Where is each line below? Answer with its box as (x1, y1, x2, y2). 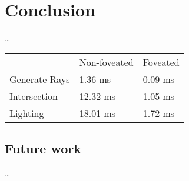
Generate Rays (9, 72, 70, 86)
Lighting (9, 106, 44, 120)
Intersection (9, 89, 58, 103)
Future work (5, 139, 82, 157)
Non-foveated (79, 55, 134, 69)
